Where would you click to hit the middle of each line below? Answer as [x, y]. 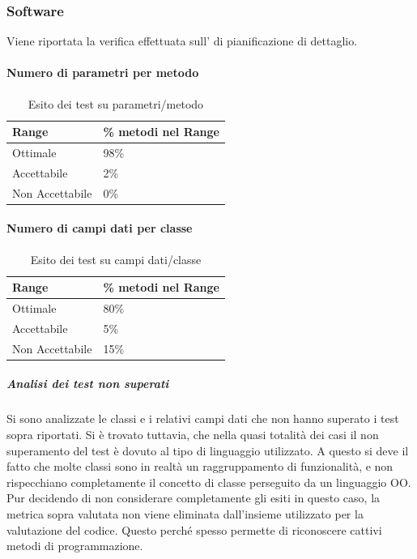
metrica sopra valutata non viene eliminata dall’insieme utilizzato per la [185, 513]
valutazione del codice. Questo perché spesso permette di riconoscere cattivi [194, 529]
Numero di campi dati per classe [100, 228]
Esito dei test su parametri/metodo [116, 103]
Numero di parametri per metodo [103, 73]
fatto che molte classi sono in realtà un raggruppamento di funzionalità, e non [200, 466]
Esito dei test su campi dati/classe [116, 259]
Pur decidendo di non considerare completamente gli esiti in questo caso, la [194, 498]
